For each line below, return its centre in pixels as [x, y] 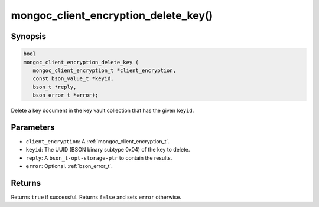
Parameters [33, 127]
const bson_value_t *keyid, [74, 79]
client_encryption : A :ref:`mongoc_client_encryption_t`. [97, 141]
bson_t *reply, [55, 87]
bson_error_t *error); [66, 95]
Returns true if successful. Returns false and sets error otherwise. [96, 197]
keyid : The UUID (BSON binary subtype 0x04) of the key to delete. [108, 150]
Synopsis [29, 36]
